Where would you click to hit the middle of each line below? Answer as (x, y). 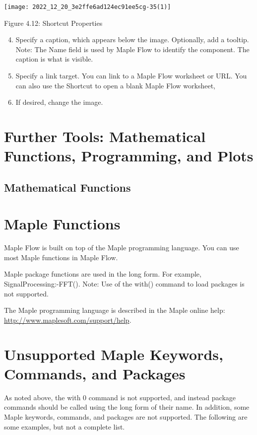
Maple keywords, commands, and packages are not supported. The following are (126, 416)
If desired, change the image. (59, 102)
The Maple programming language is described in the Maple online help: (115, 310)
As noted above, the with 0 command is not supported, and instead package (120, 397)
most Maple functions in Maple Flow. (61, 257)
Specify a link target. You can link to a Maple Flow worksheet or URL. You (131, 76)
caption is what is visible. (54, 59)
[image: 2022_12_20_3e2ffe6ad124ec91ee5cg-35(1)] (88, 7)
